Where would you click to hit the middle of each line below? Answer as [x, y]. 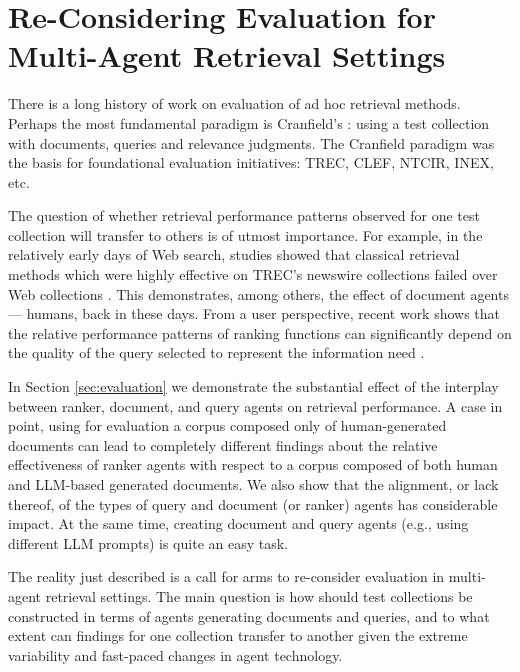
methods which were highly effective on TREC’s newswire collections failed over [253, 274]
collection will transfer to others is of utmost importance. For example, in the [245, 234]
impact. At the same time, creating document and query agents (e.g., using [238, 523]
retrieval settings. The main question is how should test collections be [259, 595]
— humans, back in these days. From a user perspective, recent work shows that [254, 313]
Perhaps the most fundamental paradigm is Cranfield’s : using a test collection [249, 122]
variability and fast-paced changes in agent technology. [175, 654]
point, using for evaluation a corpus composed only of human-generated [227, 425]
